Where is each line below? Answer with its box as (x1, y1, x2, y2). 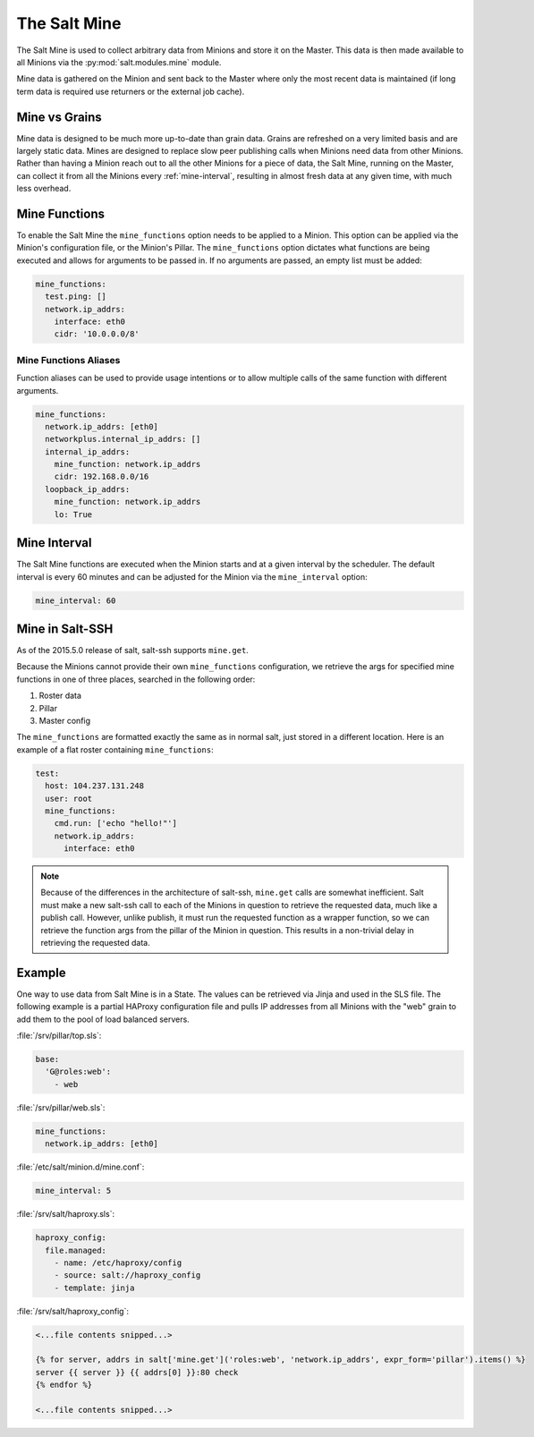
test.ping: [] (45, 292, 107, 302)
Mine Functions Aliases (16, 353, 121, 366)
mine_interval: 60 (35, 595, 116, 606)
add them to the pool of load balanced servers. (16, 1014, 190, 1025)
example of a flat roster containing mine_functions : (16, 744, 214, 755)
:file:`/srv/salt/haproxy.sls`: (16, 1209, 115, 1220)
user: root (45, 793, 93, 804)
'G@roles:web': (45, 1067, 112, 1077)
